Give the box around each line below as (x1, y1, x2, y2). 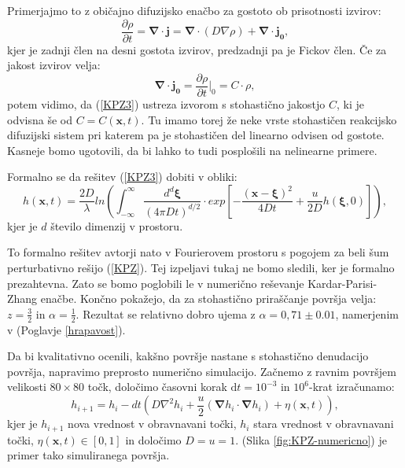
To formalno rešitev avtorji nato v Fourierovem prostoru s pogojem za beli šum (7, 244, 389, 260)
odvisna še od (7, 111, 72, 127)
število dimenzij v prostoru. (50, 217, 183, 234)
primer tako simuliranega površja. (7, 447, 170, 463)
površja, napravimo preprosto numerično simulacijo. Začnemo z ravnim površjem (7, 363, 396, 379)
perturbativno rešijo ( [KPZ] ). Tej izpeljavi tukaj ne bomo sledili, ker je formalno (7, 260, 395, 276)
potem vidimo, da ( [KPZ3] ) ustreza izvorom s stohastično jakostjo (7, 95, 326, 112)
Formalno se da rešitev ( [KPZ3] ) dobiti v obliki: (7, 168, 237, 185)
